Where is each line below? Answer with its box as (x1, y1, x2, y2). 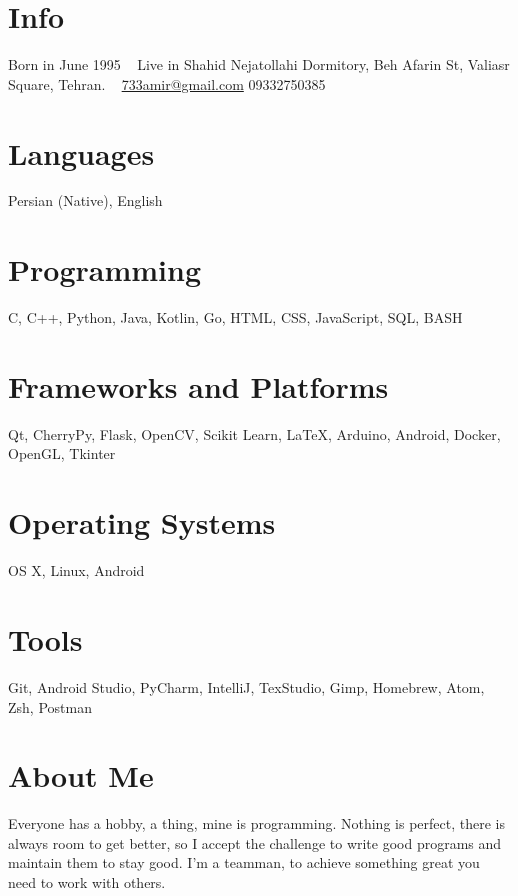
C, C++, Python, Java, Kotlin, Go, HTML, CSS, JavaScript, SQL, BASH (8, 307, 463, 328)
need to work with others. (8, 872, 166, 892)
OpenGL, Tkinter (8, 443, 116, 464)
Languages (8, 132, 155, 173)
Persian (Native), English (8, 190, 163, 211)
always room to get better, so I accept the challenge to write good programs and (8, 832, 502, 853)
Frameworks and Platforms (8, 365, 389, 406)
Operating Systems (8, 502, 276, 543)
